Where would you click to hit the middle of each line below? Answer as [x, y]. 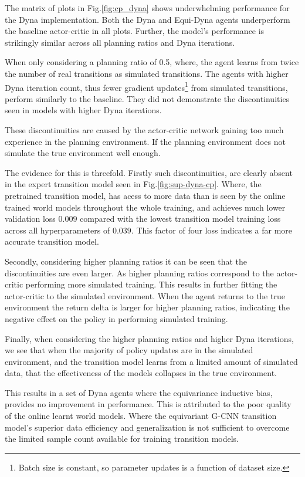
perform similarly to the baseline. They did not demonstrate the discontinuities [147, 98]
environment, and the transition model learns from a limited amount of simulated [151, 361]
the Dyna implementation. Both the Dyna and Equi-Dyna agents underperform [148, 19]
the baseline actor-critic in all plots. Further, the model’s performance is [135, 31]
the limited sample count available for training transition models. [122, 439]
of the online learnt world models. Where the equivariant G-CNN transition [141, 416]
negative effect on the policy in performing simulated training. [116, 318]
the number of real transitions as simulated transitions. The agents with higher [147, 73]
